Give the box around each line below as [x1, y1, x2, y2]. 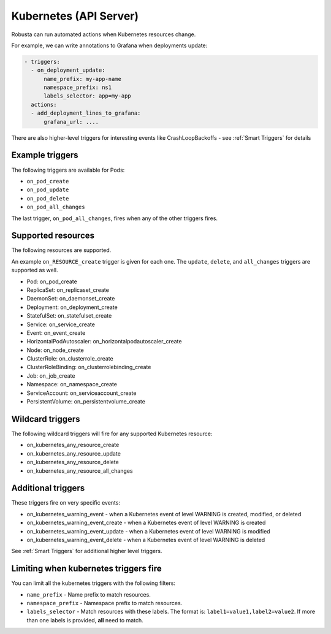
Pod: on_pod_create [26, 278, 78, 285]
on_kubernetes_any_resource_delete [26, 459, 119, 466]
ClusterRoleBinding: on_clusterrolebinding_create [26, 364, 151, 371]
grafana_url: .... [44, 118, 99, 125]
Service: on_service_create [26, 321, 95, 328]
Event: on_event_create [26, 329, 86, 337]
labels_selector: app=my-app [44, 93, 131, 99]
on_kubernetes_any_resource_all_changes [26, 467, 133, 475]
